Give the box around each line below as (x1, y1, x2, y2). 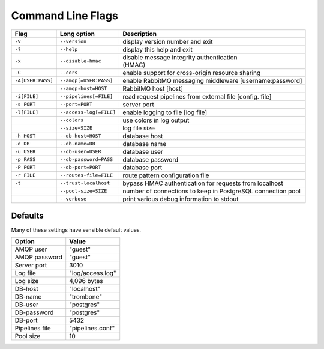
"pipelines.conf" (69, 324, 115, 333)
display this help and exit (122, 45, 193, 53)
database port (122, 163, 163, 171)
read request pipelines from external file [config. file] (122, 92, 272, 100)
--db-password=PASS (59, 156, 113, 163)
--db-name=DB (59, 141, 95, 147)
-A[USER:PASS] (14, 77, 53, 84)
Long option (59, 29, 95, 38)
